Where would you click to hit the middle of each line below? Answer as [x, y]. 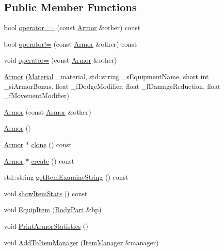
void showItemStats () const [46, 193]
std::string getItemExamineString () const [66, 177]
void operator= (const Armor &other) [60, 60]
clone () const [51, 144]
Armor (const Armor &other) [48, 111]
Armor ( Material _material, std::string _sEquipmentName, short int [106, 76]
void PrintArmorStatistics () [46, 226]
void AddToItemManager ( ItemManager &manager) [81, 242]
